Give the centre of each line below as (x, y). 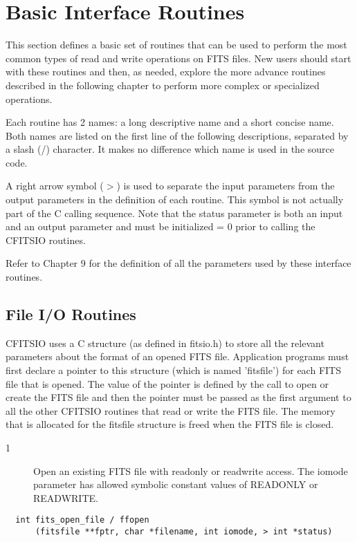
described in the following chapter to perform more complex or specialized (163, 85)
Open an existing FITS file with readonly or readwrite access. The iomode (191, 470)
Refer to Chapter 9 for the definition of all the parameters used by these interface (178, 263)
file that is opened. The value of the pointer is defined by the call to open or (167, 383)
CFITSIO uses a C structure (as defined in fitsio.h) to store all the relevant (165, 343)
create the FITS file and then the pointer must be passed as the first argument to (178, 397)
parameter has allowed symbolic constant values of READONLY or (176, 484)
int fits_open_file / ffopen (82, 520)
